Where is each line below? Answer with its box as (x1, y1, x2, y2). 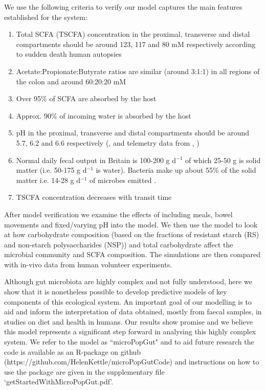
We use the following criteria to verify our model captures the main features (4, 2, 242, 12)
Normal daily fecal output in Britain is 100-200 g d (16, 154, 176, 165)
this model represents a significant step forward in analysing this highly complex (4, 326, 256, 337)
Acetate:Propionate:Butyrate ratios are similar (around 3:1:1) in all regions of (16, 65, 260, 76)
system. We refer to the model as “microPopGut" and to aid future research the (4, 336, 254, 347)
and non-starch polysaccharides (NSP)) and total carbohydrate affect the (4, 239, 233, 249)
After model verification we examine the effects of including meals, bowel (4, 209, 233, 219)
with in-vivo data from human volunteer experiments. (4, 259, 172, 269)
